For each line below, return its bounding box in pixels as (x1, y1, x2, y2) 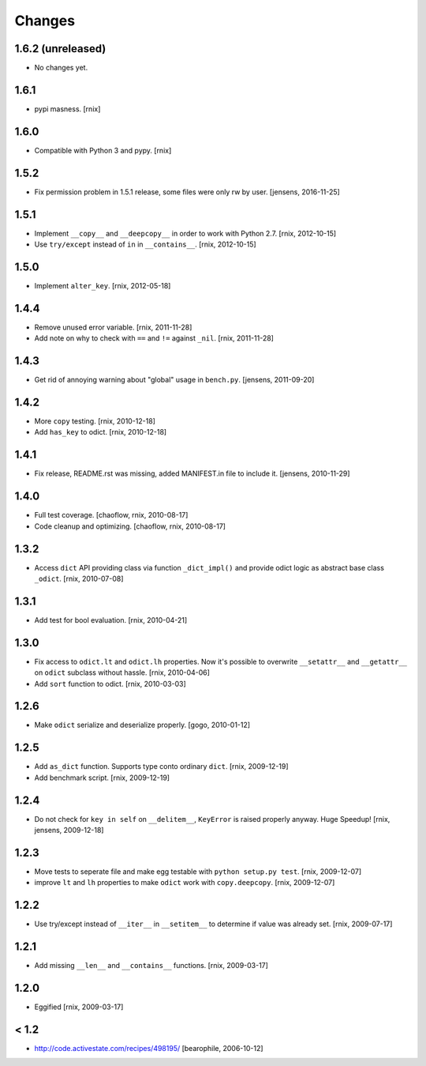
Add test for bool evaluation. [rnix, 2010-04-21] (34, 615, 188, 624)
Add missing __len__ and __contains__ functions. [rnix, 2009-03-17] (34, 961, 268, 970)
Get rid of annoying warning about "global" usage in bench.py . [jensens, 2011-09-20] (34, 375, 315, 385)
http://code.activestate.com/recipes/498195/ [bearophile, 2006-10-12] (34, 1044, 263, 1053)
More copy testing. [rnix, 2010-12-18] (34, 416, 155, 426)
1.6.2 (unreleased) (14, 42, 106, 55)
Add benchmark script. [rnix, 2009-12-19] (34, 773, 170, 782)
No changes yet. (34, 63, 88, 73)
